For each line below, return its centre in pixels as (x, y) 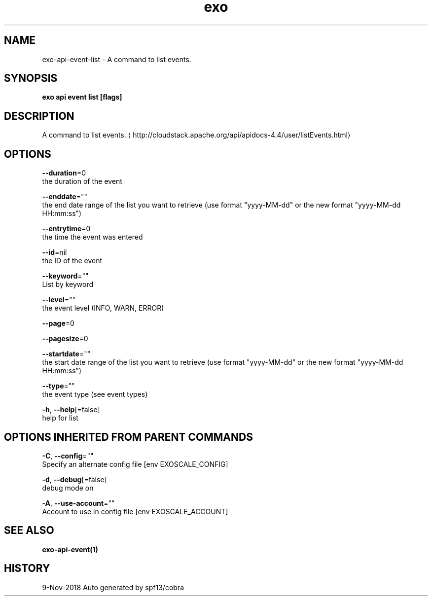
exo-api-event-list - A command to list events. (117, 59)
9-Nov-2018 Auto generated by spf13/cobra (113, 587)
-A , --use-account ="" (78, 503)
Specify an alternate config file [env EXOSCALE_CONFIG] (135, 464)
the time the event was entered (92, 237)
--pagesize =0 (65, 339)
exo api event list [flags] (82, 97)
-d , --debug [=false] (74, 479)
